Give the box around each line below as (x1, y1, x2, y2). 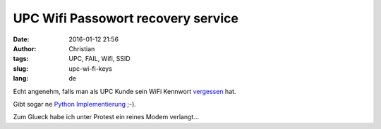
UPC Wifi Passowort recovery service (13, 11, 239, 26)
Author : (13, 44, 37, 53)
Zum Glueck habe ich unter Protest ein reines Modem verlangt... (13, 113, 199, 121)
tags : (13, 55, 29, 63)
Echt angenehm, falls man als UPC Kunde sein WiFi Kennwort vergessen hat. (13, 87, 236, 95)
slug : (13, 64, 28, 73)
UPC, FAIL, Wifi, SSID (68, 55, 131, 63)
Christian (68, 44, 95, 53)
